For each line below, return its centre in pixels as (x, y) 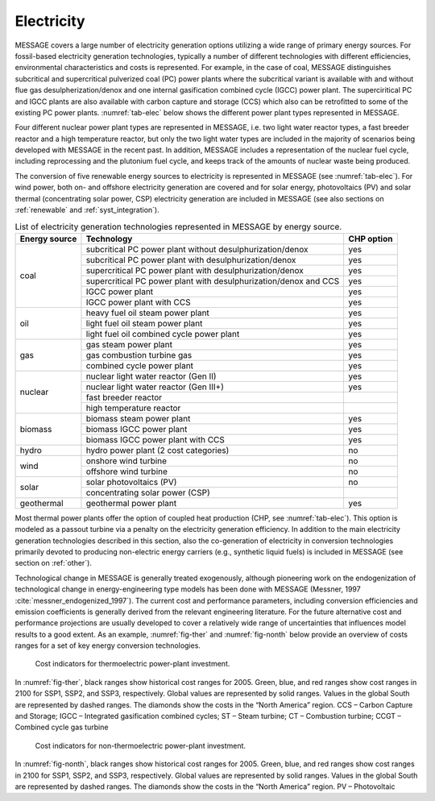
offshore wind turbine (127, 471)
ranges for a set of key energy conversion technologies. (108, 645)
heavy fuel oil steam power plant (147, 313)
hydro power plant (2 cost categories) (157, 450)
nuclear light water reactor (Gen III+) (155, 387)
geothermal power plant (131, 503)
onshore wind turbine (126, 461)
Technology (109, 239)
